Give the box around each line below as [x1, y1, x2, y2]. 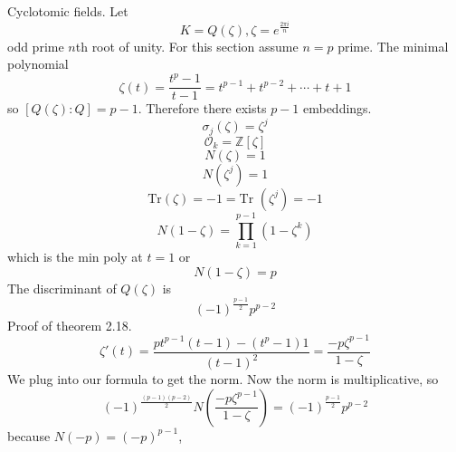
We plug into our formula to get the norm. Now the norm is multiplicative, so [7, 370, 439, 389]
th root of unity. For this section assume [75, 36, 299, 55]
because [7, 426, 51, 445]
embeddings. [302, 99, 372, 118]
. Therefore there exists [138, 99, 267, 118]
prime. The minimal [337, 36, 449, 55]
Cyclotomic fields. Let [7, 2, 128, 20]
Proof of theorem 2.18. [7, 315, 132, 334]
